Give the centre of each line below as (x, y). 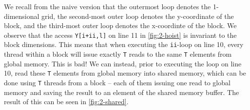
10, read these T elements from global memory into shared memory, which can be (125, 73)
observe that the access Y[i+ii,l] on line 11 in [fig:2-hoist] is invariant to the (120, 35)
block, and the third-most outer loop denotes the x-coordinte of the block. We (120, 25)
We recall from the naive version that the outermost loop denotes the (107, 6)
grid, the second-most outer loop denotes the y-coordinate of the (138, 16)
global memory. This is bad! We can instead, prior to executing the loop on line (123, 63)
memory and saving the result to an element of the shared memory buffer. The (122, 92)
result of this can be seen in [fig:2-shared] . (66, 102)
